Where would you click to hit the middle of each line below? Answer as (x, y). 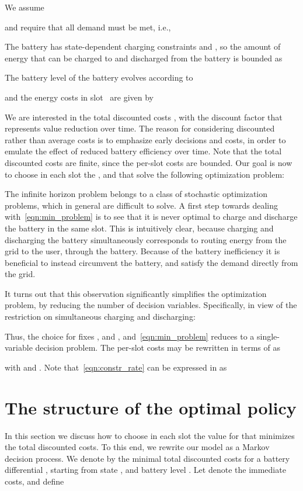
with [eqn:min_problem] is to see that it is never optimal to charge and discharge (151, 217)
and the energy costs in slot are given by (79, 97)
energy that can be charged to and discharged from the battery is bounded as (144, 58)
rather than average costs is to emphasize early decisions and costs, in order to (145, 139)
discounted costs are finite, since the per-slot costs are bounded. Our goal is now (149, 162)
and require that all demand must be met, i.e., (88, 27)
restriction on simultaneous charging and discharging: (100, 317)
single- (268, 336)
